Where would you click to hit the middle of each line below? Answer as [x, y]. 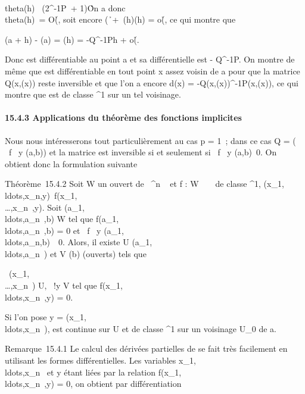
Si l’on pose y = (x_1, [46, 317]
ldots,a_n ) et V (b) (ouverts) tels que [76, 253]
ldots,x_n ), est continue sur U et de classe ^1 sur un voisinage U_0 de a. [141, 328]
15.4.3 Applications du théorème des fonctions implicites [123, 118]
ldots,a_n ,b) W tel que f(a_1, [62, 219]
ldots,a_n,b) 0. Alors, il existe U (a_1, [79, 242]
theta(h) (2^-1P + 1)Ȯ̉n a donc [65, 7]
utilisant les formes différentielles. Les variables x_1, [100, 360]
